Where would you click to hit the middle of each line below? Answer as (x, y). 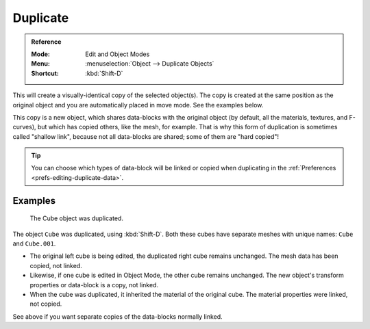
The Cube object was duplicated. (76, 218)
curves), (25, 127)
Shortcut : (45, 73)
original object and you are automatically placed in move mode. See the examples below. (138, 105)
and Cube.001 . (34, 244)
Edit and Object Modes (118, 54)
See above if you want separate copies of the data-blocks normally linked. (118, 316)
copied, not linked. (56, 265)
